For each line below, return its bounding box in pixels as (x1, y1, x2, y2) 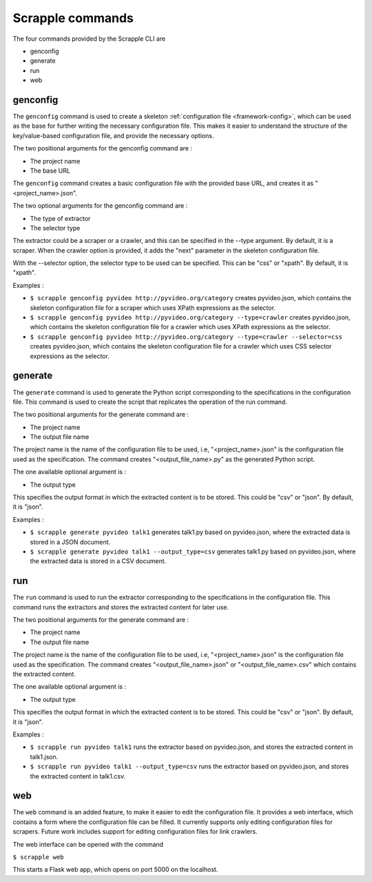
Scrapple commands (12, 10, 134, 26)
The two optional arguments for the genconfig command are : (12, 202, 188, 210)
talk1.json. (30, 752, 59, 761)
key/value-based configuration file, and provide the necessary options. (12, 131, 214, 139)
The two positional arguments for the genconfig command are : (12, 144, 193, 153)
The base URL (30, 166, 70, 175)
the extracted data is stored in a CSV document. (30, 557, 167, 565)
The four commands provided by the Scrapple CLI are (12, 35, 165, 43)
